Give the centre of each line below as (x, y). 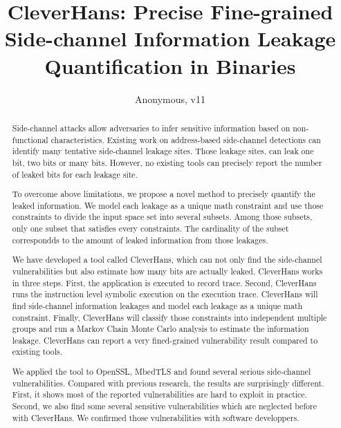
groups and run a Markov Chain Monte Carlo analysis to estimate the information (160, 329)
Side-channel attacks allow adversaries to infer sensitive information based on (151, 128)
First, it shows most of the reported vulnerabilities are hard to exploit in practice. (159, 394)
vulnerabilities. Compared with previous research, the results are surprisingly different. (168, 383)
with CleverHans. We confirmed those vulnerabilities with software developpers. (156, 417)
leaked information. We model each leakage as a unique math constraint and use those (168, 205)
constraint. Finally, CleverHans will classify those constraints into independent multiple (169, 317)
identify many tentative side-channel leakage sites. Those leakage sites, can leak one (163, 151)
